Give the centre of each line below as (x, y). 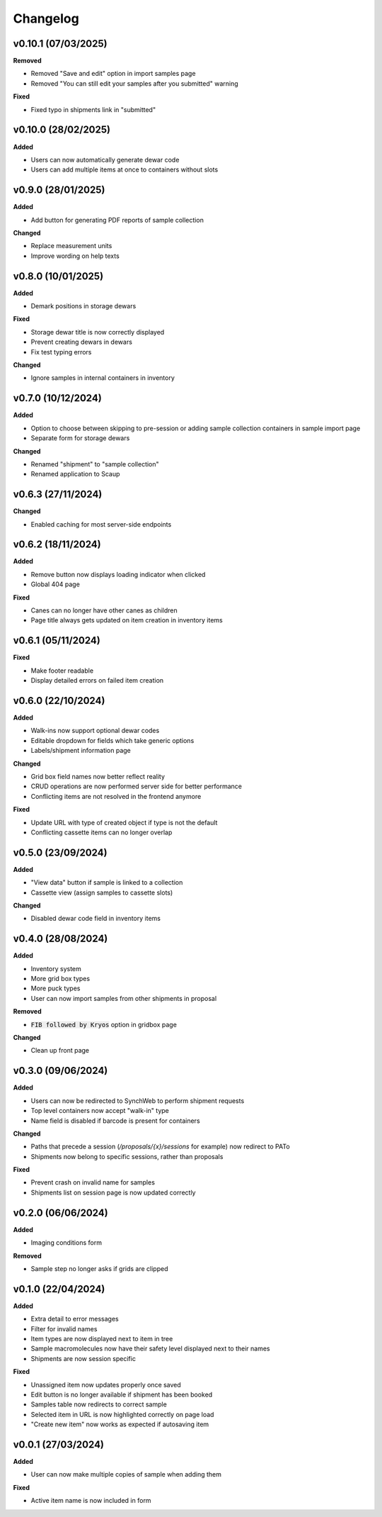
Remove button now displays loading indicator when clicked (118, 574)
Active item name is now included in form (91, 1501)
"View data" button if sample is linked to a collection (107, 883)
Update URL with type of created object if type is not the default (124, 822)
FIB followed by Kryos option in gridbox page (104, 1024)
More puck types (56, 988)
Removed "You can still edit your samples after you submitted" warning (134, 83)
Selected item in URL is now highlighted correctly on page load (122, 1414)
